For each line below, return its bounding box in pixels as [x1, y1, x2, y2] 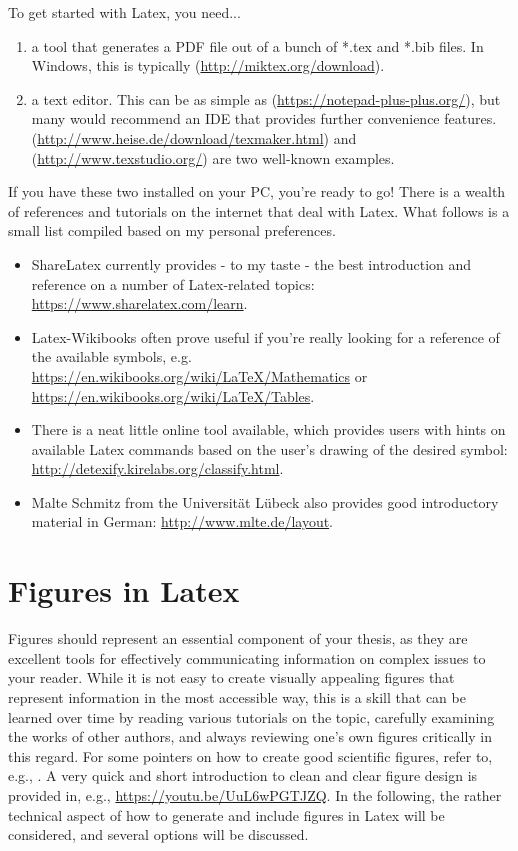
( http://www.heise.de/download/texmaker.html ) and [31, 127, 357, 148]
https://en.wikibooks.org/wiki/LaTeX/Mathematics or [31, 365, 368, 386]
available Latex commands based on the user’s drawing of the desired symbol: [31, 438, 508, 459]
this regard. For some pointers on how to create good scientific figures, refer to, [8, 745, 493, 766]
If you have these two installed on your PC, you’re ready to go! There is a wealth [8, 181, 506, 202]
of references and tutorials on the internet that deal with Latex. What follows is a [8, 200, 510, 221]
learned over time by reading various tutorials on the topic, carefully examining [8, 706, 495, 727]
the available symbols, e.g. [31, 346, 192, 367]
